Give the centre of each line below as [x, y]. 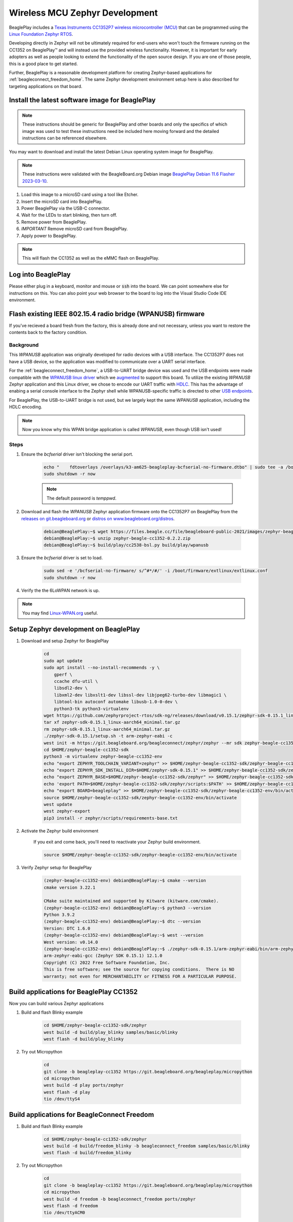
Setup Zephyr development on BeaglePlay [74, 629]
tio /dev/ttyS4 [62, 1099]
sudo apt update [63, 661]
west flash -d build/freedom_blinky [88, 1153]
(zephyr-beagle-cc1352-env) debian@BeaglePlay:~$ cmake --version [125, 881]
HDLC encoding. [26, 407]
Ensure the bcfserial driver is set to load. [62, 558]
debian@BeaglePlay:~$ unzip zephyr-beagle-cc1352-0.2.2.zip [117, 538]
